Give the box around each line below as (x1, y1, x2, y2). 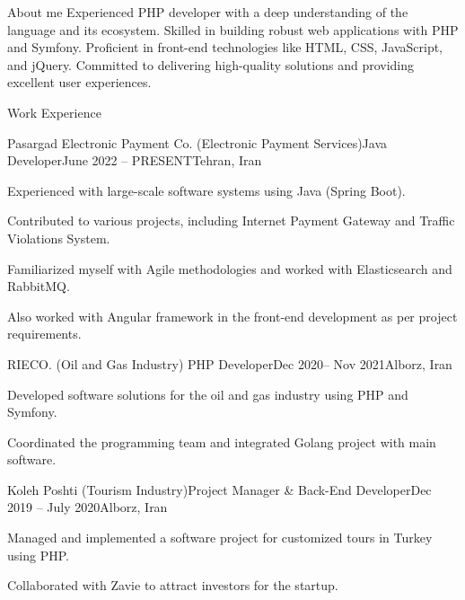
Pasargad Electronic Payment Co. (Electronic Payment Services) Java (7, 133, 388, 152)
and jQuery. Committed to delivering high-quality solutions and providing (7, 55, 415, 74)
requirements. (7, 324, 82, 343)
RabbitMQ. (7, 277, 70, 296)
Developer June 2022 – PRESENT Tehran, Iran (7, 151, 262, 170)
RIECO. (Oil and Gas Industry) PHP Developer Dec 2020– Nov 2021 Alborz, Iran (7, 354, 452, 373)
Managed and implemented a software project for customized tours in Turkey (7, 528, 433, 547)
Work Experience (7, 102, 101, 121)
